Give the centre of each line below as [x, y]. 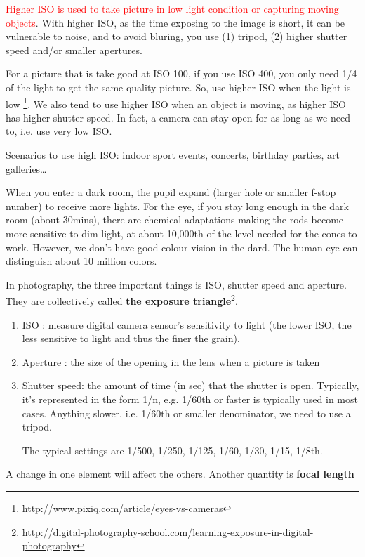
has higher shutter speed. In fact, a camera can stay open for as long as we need [178, 117]
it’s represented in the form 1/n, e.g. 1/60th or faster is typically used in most [190, 399]
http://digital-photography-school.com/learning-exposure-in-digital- [168, 531]
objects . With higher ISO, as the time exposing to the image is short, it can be [175, 22]
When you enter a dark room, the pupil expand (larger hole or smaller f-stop [171, 192]
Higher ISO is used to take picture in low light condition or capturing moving [172, 8]
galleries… [26, 168]
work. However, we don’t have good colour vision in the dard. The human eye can [182, 247]
